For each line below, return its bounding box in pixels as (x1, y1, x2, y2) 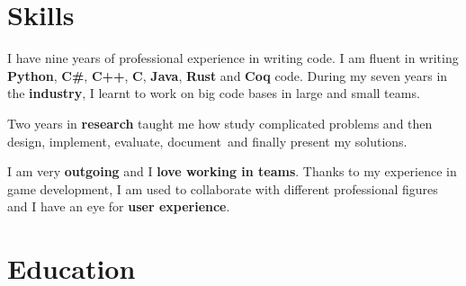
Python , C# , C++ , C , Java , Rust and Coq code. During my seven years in (7, 66, 448, 85)
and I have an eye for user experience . (7, 197, 230, 216)
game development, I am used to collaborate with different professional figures (7, 179, 438, 198)
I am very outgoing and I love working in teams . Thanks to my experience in (7, 162, 457, 181)
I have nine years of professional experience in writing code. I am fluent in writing (7, 49, 459, 67)
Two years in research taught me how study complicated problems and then (7, 113, 433, 132)
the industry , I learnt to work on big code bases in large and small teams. (7, 84, 420, 103)
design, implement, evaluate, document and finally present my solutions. (7, 131, 408, 150)
